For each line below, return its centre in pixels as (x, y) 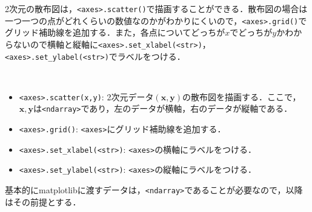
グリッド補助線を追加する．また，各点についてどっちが (115, 32)
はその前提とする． (43, 201)
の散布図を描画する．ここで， (242, 96)
